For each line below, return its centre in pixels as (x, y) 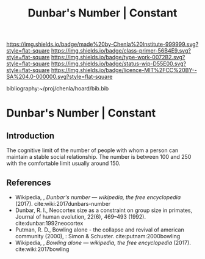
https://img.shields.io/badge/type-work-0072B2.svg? (118, 57)
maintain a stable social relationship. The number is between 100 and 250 (99, 157)
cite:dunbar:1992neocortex (49, 223)
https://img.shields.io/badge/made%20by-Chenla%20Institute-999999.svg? (103, 44)
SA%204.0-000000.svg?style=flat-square (59, 77)
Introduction (31, 135)
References (29, 182)
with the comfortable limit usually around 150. (63, 163)
